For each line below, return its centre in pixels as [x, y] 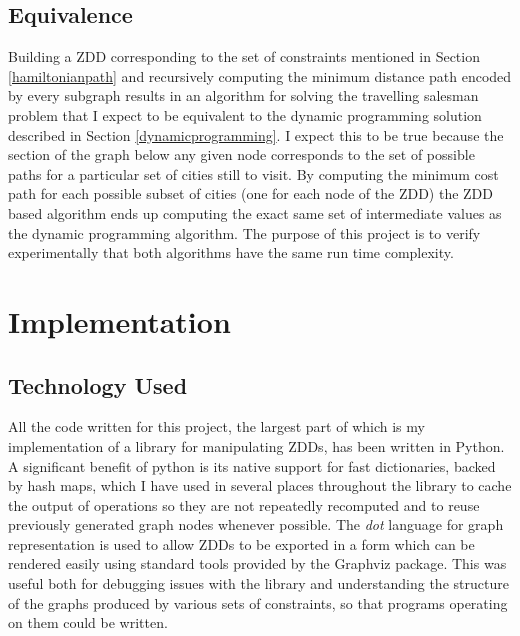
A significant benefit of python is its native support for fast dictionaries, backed [252, 465]
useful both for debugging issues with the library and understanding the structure [258, 583]
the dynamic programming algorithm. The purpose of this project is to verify [244, 232]
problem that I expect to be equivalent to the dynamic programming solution [245, 114]
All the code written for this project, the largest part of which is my [216, 426]
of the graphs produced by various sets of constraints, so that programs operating [258, 602]
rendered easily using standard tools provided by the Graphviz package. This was [257, 563]
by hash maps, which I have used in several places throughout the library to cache [260, 485]
